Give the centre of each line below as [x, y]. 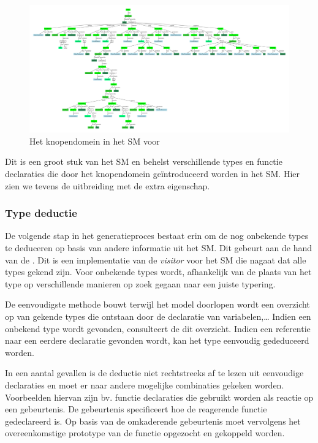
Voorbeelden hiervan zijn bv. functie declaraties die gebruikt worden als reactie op [159, 397]
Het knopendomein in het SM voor [95, 141]
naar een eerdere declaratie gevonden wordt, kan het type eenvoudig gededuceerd [157, 340]
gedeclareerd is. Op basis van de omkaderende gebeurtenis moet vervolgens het [153, 421]
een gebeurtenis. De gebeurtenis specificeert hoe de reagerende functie [136, 409]
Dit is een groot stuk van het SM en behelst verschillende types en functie [144, 161]
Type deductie [41, 213]
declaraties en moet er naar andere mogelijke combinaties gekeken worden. [145, 384]
